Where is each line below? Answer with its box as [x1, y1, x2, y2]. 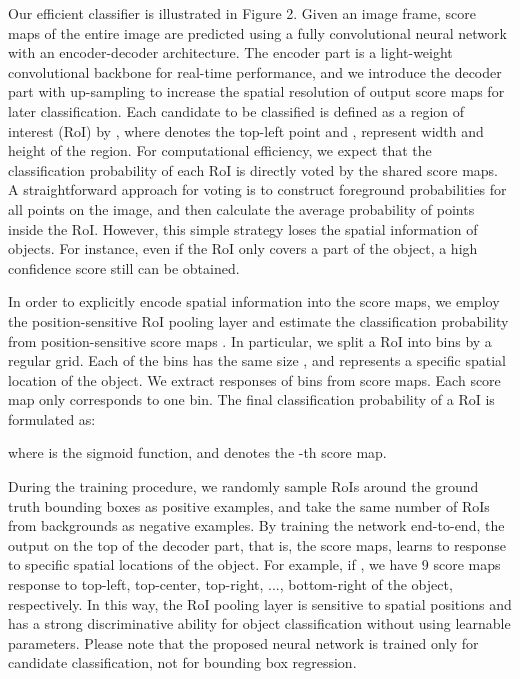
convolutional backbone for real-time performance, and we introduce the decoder [8, 61, 502, 82]
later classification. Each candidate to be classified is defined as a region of [8, 100, 465, 121]
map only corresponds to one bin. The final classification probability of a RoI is [8, 389, 495, 410]
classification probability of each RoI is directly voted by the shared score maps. [8, 159, 499, 180]
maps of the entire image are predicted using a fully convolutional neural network [8, 22, 507, 43]
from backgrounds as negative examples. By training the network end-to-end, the [8, 515, 505, 536]
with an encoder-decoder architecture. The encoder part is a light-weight [8, 42, 453, 63]
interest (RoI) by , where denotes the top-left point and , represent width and [8, 120, 484, 141]
